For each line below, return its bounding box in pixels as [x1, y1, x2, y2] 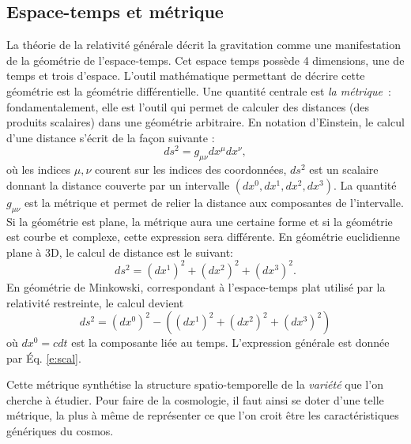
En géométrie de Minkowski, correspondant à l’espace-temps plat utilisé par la [6, 278, 386, 295]
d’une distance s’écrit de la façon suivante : [6, 129, 215, 145]
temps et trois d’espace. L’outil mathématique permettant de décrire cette [6, 67, 365, 84]
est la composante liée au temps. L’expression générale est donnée [71, 334, 390, 351]
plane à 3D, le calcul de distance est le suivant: [6, 243, 233, 260]
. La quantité [333, 176, 397, 193]
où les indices [6, 161, 71, 178]
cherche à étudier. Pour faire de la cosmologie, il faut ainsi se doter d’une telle [6, 391, 384, 408]
